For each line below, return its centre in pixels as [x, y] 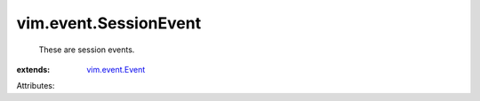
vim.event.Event [116, 69]
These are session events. [87, 50]
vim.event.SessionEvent [109, 23]
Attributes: [36, 86]
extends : [33, 69]
